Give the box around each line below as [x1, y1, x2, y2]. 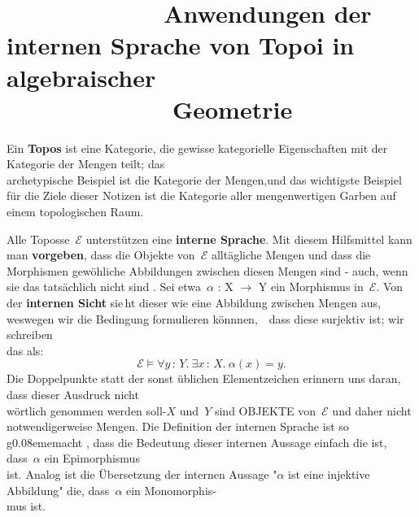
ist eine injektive [288, 465, 370, 482]
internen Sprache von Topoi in [7, 28, 355, 62]
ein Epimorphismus [44, 450, 140, 467]
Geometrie [172, 92, 293, 125]
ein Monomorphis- [126, 481, 216, 498]
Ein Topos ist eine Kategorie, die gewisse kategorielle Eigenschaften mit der [7, 139, 388, 156]
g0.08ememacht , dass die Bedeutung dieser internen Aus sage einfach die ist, [7, 433, 387, 450]
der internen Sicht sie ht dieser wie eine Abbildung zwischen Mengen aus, [7, 294, 382, 311]
